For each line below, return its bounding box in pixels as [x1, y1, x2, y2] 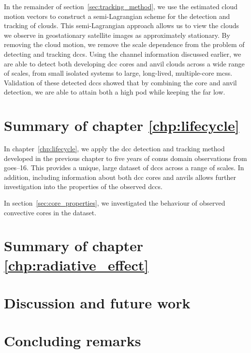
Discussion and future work [4, 292, 191, 312]
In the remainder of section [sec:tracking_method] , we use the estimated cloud [4, 1, 238, 11]
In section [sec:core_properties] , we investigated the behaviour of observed [4, 198, 225, 208]
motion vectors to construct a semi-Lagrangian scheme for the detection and [4, 11, 230, 21]
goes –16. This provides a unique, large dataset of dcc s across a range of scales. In [4, 162, 244, 173]
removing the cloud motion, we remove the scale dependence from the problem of [4, 39, 245, 49]
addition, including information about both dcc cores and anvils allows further [4, 172, 236, 182]
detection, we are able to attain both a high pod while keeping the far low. [4, 87, 225, 97]
